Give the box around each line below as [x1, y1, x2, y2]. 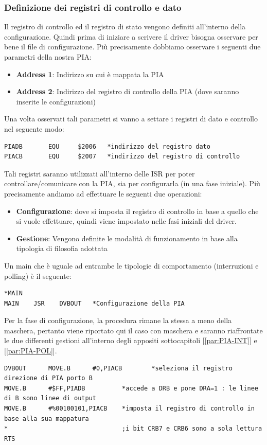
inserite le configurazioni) [16, 96, 96, 106]
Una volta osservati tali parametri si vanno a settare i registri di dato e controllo [4, 113, 258, 124]
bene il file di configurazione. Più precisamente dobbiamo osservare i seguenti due [4, 41, 261, 52]
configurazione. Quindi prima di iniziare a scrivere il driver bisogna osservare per [4, 31, 258, 42]
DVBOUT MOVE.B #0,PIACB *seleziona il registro [4, 364, 233, 372]
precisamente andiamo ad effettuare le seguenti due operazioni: [4, 188, 202, 199]
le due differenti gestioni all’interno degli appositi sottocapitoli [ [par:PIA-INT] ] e [4, 335, 257, 346]
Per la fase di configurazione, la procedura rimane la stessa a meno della [4, 315, 232, 326]
